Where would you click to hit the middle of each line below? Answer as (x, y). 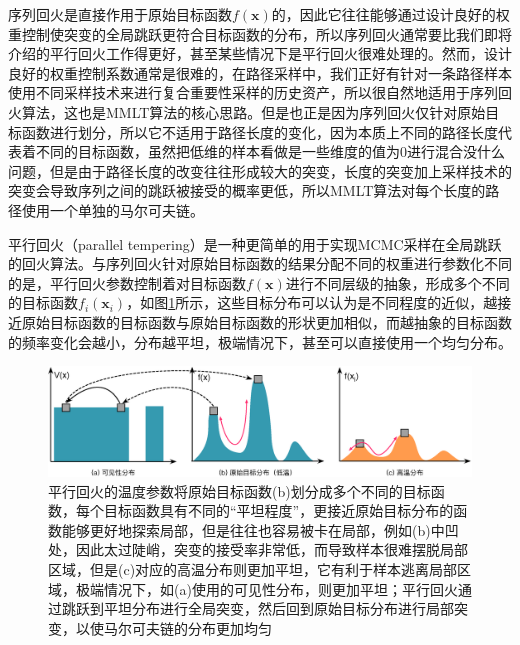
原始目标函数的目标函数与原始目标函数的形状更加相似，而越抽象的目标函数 (266, 321)
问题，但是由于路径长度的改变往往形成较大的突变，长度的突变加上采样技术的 (260, 170)
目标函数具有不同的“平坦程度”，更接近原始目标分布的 (278, 510)
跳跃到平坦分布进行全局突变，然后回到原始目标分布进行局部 (257, 608)
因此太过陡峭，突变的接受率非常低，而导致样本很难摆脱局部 (271, 549)
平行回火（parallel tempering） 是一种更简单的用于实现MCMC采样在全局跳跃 (255, 243)
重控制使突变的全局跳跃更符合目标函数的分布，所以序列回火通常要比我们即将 (260, 33)
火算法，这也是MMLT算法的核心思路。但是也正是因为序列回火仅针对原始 (247, 111)
